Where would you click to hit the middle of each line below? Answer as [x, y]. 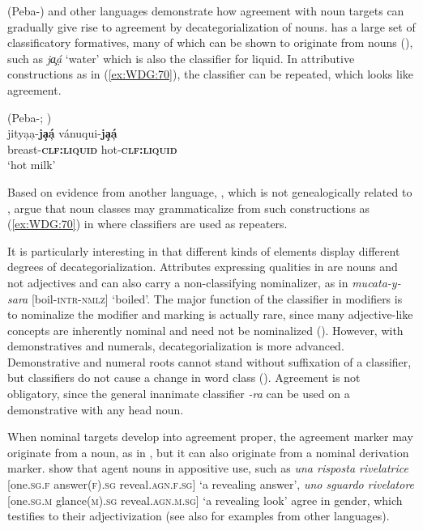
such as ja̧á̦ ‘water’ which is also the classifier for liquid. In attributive [181, 58]
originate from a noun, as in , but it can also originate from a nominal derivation [208, 452]
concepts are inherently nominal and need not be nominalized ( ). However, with [205, 330]
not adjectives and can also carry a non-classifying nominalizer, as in [178, 282]
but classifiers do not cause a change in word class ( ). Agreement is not [184, 377]
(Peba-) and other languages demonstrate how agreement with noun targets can [206, 11]
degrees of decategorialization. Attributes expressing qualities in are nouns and [203, 267]
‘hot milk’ [32, 165]
